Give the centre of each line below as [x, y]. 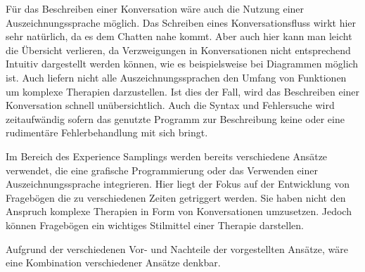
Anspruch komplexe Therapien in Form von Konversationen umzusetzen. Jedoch [179, 211]
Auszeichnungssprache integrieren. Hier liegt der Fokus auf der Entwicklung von [178, 184]
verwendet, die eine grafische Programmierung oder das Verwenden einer [162, 170]
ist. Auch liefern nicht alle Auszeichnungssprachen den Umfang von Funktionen [176, 77]
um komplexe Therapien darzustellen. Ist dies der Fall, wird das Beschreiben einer [183, 91]
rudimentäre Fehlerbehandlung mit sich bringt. [107, 132]
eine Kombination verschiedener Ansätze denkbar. [113, 263]
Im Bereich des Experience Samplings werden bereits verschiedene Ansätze [167, 156]
